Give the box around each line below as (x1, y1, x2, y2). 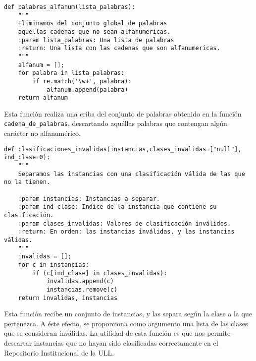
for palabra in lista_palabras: (18, 69, 125, 77)
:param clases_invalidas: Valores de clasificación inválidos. (18, 220, 231, 227)
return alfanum (18, 94, 68, 102)
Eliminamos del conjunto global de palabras (18, 20, 167, 27)
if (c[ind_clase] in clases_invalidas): (32, 269, 167, 277)
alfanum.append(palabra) (46, 86, 128, 93)
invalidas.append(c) (46, 278, 114, 285)
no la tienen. (4, 179, 51, 186)
